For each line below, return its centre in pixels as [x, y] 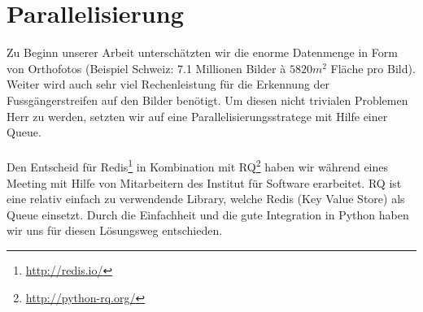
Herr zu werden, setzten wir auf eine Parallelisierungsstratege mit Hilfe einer [197, 116]
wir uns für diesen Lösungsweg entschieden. [115, 230]
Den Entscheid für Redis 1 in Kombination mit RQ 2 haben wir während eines [198, 165]
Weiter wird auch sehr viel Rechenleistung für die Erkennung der [168, 84]
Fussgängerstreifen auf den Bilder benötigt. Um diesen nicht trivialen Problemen [207, 100]
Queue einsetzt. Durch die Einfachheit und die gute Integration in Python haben [208, 214]
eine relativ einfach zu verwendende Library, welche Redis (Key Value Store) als [206, 199]
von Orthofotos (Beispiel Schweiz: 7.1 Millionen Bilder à [146, 68]
